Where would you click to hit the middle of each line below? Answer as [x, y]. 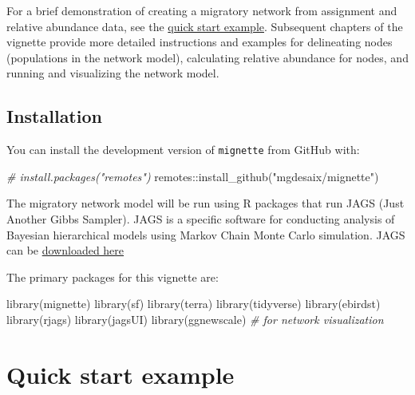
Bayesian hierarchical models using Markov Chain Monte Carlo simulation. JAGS [206, 234]
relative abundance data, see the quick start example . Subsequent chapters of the [205, 26]
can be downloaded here [65, 250]
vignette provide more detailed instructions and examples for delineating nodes [200, 42]
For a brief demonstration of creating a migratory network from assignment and [202, 10]
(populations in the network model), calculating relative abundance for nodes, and [207, 57]
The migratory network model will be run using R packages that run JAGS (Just [206, 203]
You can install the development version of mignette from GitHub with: [183, 150]
